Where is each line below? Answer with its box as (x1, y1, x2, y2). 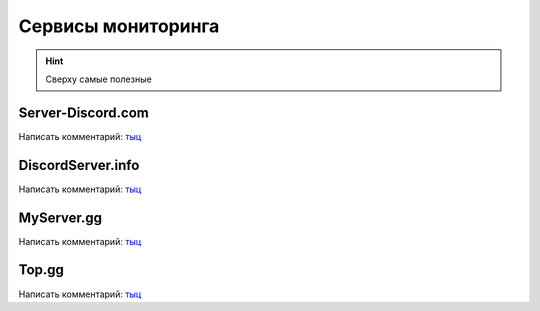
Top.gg (18, 261, 65, 279)
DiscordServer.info (18, 156, 140, 174)
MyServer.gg (18, 209, 103, 226)
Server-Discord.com (18, 104, 150, 121)
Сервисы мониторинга (18, 15, 220, 37)
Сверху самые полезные (45, 73, 152, 85)
